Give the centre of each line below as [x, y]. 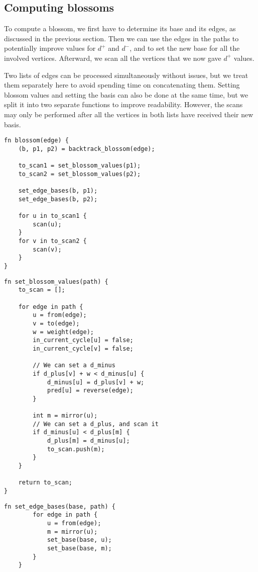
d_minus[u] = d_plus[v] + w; [96, 382]
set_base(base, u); [79, 540]
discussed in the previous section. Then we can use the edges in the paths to [121, 38]
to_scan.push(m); [76, 449]
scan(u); [47, 224]
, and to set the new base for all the [185, 48]
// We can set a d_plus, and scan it [96, 424]
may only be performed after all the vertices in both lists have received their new [129, 114]
